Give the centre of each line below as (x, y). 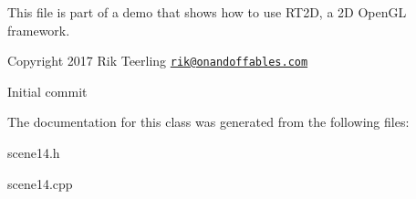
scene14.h (34, 153)
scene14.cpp (40, 183)
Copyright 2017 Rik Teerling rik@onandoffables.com (158, 61)
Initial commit (47, 91)
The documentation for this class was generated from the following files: (208, 122)
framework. (39, 30)
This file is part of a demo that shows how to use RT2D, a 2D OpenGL (207, 12)
